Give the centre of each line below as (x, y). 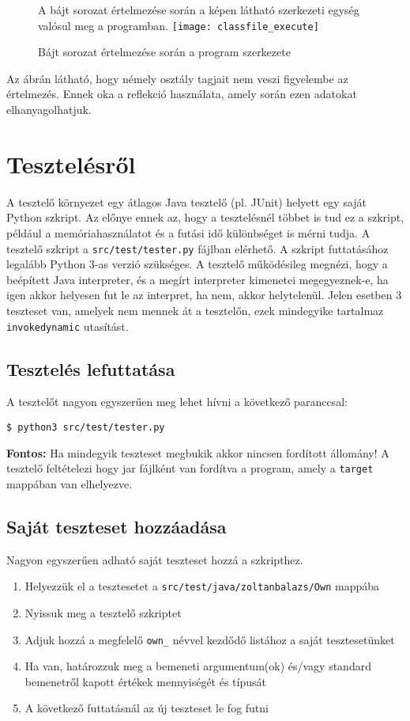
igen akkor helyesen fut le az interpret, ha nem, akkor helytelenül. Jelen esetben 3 (204, 295)
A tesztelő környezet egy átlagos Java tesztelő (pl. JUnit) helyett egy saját (187, 201)
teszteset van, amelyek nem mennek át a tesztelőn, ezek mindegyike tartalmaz (195, 310)
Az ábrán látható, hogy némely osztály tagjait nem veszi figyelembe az (177, 78)
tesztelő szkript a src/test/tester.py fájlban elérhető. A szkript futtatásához (197, 248)
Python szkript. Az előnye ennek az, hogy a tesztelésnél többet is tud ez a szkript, (205, 217)
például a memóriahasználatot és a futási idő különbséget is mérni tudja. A (188, 232)
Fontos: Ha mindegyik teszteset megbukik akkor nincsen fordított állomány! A (198, 452)
